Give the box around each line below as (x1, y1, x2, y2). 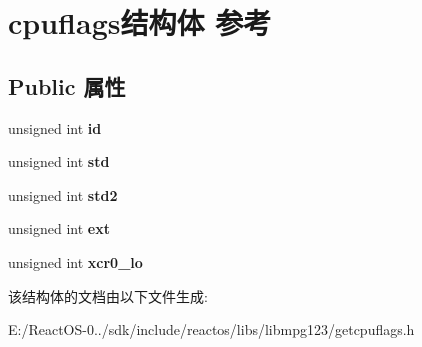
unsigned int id (8, 117, 102, 138)
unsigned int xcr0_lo (8, 251, 143, 272)
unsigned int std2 (8, 184, 118, 205)
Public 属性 (8, 70, 126, 101)
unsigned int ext (8, 218, 110, 239)
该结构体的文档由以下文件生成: (8, 285, 208, 306)
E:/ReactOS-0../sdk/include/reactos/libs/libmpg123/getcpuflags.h (8, 319, 415, 340)
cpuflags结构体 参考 (8, 2, 272, 43)
